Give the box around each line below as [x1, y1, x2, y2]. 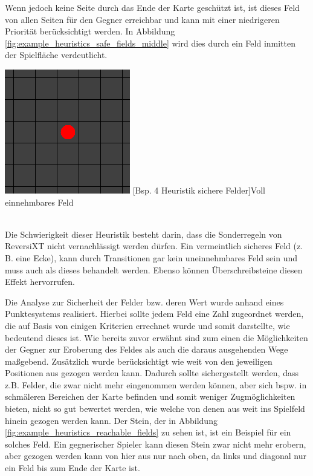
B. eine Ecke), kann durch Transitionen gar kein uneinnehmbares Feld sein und [5, 251, 298, 264]
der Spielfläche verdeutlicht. [5, 48, 108, 61]
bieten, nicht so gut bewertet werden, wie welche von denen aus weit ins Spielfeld [5, 402, 305, 415]
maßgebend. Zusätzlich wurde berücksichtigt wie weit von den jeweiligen [5, 354, 273, 367]
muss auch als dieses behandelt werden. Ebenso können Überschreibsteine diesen [5, 263, 303, 276]
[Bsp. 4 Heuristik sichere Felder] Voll [132, 183, 265, 196]
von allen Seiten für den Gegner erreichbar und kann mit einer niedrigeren [5, 13, 280, 25]
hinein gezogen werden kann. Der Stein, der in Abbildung [5, 414, 218, 426]
